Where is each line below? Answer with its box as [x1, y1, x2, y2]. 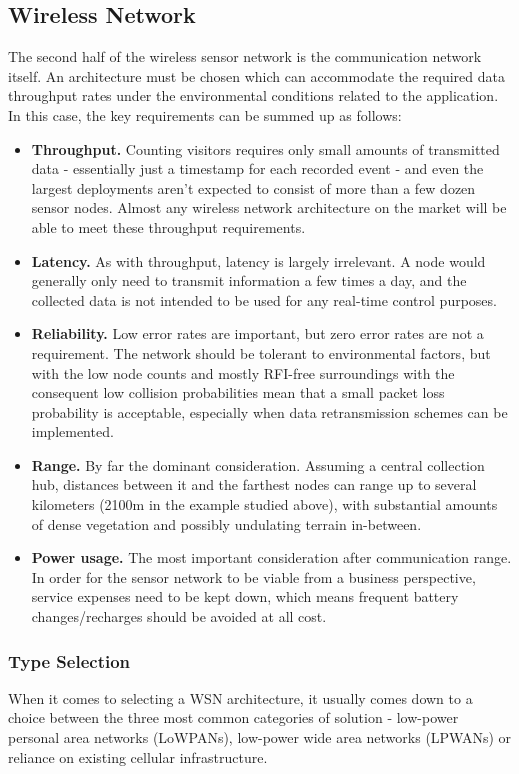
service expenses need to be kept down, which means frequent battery [31, 586, 459, 607]
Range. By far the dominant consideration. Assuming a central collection [31, 454, 485, 475]
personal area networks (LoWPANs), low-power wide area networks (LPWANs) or [8, 727, 512, 748]
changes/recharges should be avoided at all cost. [31, 606, 327, 627]
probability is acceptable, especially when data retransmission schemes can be [31, 401, 508, 422]
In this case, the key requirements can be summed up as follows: [8, 104, 402, 125]
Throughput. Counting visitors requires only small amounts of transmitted [31, 138, 500, 159]
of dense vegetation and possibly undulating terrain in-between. [31, 513, 422, 534]
